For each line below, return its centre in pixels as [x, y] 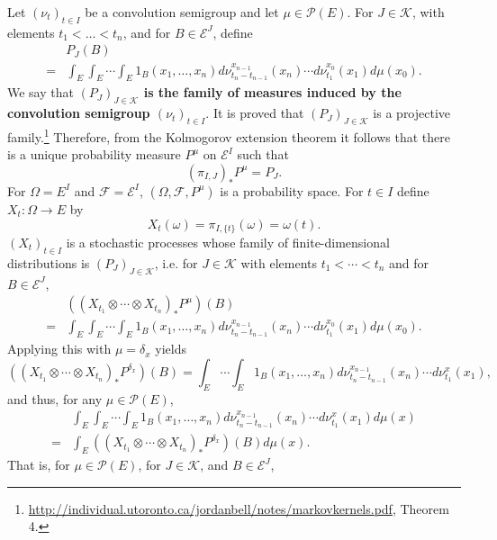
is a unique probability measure [94, 154]
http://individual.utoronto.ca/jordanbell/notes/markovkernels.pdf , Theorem [239, 508]
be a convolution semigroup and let [182, 12]
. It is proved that [255, 113]
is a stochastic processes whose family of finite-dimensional [228, 242]
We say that [41, 92]
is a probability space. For [292, 190]
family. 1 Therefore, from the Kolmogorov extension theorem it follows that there [229, 135]
